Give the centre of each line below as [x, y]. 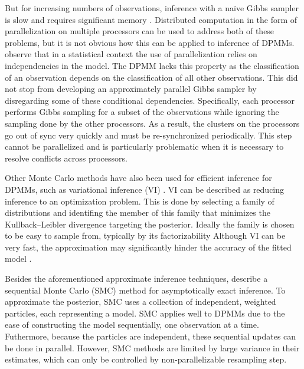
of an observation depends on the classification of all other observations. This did [151, 77]
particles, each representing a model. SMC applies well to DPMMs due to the [145, 313]
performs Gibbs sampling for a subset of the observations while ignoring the [142, 112]
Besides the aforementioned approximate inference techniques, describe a [136, 279]
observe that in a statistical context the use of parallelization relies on [131, 54]
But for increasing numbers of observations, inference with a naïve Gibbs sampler [152, 8]
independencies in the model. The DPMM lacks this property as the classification [152, 65]
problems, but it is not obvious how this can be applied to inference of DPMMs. [150, 42]
